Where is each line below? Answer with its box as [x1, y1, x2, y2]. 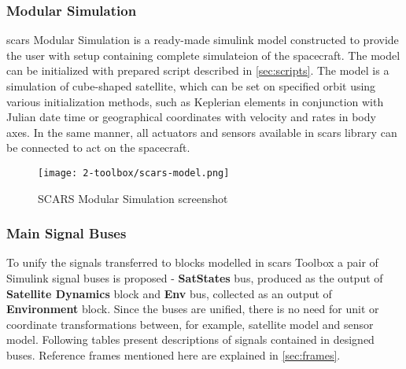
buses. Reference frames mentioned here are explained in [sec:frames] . [6, 347, 341, 363]
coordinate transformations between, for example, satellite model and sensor [6, 315, 374, 332]
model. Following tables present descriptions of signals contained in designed [6, 331, 375, 348]
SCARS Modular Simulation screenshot [38, 190, 228, 206]
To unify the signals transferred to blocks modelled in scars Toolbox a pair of [6, 254, 378, 271]
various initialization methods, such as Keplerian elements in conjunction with [6, 93, 384, 109]
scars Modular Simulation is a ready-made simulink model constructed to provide [6, 31, 399, 48]
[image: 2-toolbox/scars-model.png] [38, 167, 230, 179]
